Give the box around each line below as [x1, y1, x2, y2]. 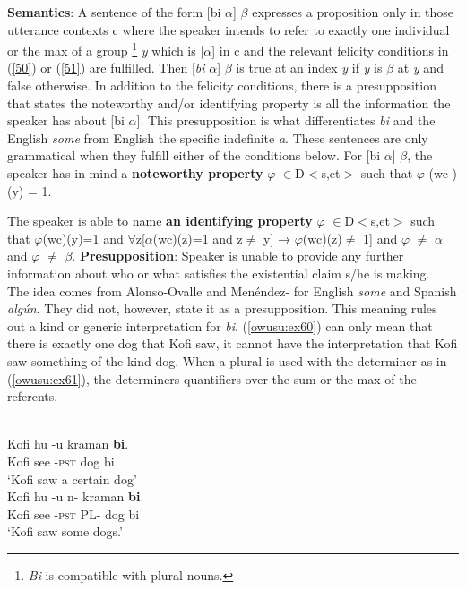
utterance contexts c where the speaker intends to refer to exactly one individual [7, 20, 450, 38]
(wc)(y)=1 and [42, 228, 124, 247]
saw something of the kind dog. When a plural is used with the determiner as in [7, 351, 447, 370]
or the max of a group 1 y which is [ [7, 38, 204, 59]
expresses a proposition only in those [252, 3, 454, 21]
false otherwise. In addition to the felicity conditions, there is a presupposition [7, 76, 436, 95]
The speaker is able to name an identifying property [7, 211, 313, 230]
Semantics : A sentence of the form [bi [7, 3, 221, 21]
